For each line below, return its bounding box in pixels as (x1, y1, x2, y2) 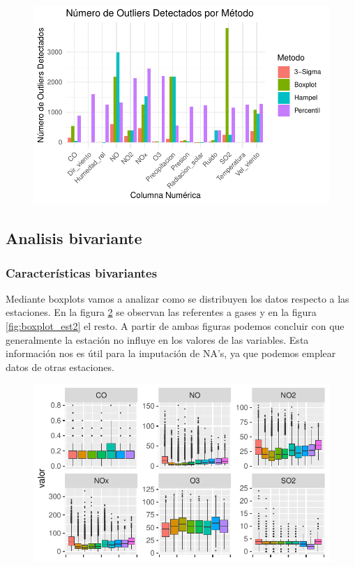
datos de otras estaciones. (6, 359, 114, 374)
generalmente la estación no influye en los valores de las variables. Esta (6, 332, 309, 347)
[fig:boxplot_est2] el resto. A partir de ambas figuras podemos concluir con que (6, 319, 345, 333)
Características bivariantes (6, 264, 158, 281)
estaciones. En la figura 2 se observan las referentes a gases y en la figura (6, 305, 317, 319)
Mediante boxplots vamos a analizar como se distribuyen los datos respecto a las (6, 291, 349, 305)
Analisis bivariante (6, 227, 142, 249)
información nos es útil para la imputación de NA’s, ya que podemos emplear (6, 346, 336, 361)
